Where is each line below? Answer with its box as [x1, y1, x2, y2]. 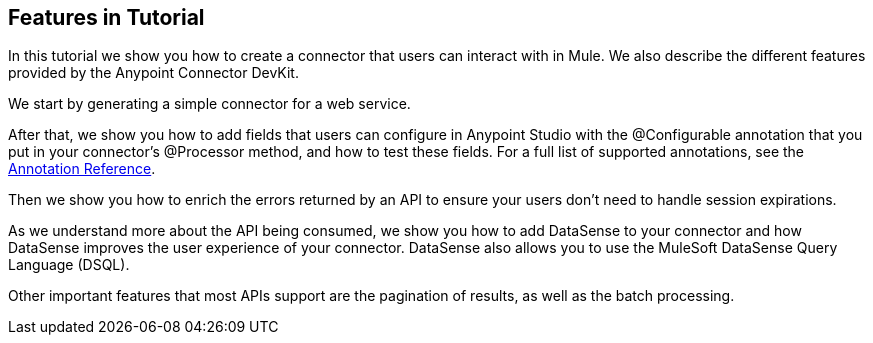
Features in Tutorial [8, 5, 205, 30]
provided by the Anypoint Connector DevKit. [8, 64, 299, 82]
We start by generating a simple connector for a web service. [8, 95, 411, 113]
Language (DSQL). [8, 256, 130, 274]
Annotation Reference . [8, 160, 156, 178]
